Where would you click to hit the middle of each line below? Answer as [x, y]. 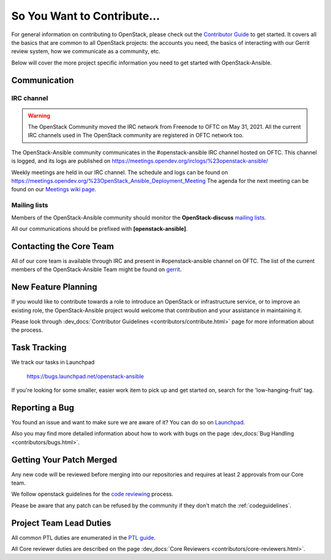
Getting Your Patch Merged [64, 460]
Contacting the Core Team [63, 246]
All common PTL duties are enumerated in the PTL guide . [83, 537]
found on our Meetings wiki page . [54, 190]
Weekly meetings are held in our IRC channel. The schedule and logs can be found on [120, 172]
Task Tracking [39, 347]
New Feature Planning [54, 287]
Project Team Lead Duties [61, 523]
